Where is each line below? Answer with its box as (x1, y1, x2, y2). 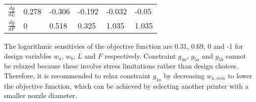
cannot (225, 50, 247, 61)
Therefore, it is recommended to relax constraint (4, 70, 151, 80)
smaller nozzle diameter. (4, 90, 77, 101)
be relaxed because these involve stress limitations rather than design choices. (4, 61, 238, 71)
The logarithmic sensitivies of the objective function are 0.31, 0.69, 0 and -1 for (4, 41, 243, 51)
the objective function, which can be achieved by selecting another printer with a (4, 80, 249, 91)
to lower (228, 70, 253, 80)
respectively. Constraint (105, 50, 176, 61)
